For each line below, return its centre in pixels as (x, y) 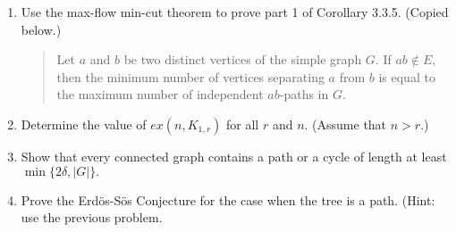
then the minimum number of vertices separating (190, 76)
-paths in (304, 94)
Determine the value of (84, 124)
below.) (41, 29)
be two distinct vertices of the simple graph (243, 59)
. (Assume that (346, 124)
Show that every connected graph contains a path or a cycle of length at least (234, 156)
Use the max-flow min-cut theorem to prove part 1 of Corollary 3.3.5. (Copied (235, 12)
